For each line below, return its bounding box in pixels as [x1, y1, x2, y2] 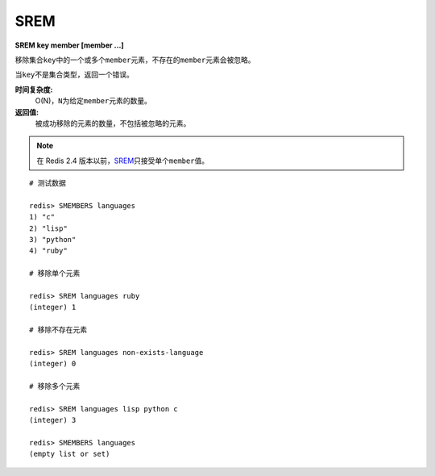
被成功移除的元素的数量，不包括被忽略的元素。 [35, 118, 191, 128]
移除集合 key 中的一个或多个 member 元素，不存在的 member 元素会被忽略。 [14, 55, 255, 65]
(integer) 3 [29, 415, 77, 425]
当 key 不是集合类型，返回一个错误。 [14, 69, 135, 80]
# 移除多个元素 [29, 382, 81, 391]
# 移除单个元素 [29, 269, 81, 278]
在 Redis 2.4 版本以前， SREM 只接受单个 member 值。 [36, 156, 209, 165]
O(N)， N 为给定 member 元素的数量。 [35, 96, 152, 106]
